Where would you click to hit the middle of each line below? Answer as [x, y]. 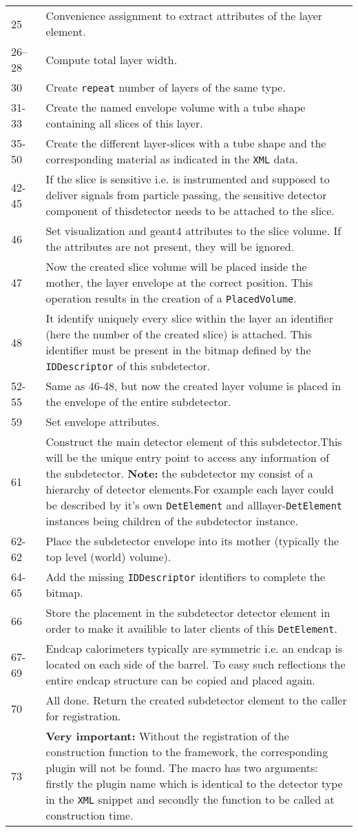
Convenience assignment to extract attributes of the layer [184, 16]
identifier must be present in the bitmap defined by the [178, 350]
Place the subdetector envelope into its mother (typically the [192, 541]
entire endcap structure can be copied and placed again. [180, 680]
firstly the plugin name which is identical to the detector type [194, 783]
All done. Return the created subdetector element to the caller [196, 700]
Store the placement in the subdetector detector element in [188, 612]
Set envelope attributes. [103, 422]
